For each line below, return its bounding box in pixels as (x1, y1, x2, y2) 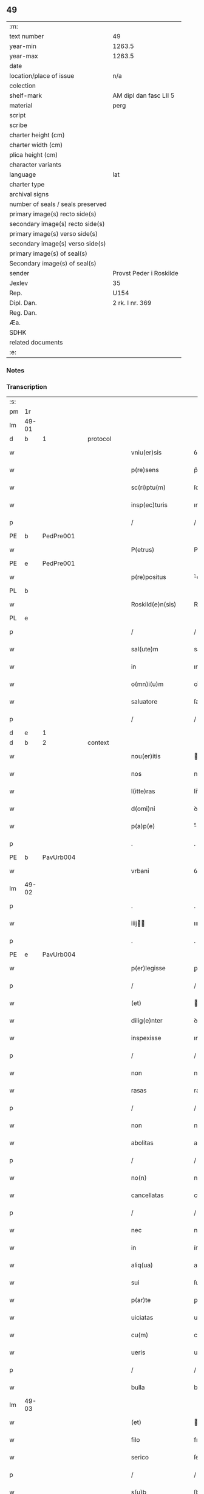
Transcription (6, 382, 47, 391)
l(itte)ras (131, 787, 155, 795)
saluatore (131, 697, 158, 706)
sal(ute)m (131, 645, 159, 654)
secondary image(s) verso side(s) (9, 239, 106, 248)
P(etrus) (131, 546, 155, 554)
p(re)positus (131, 573, 166, 581)
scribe (9, 121, 27, 129)
